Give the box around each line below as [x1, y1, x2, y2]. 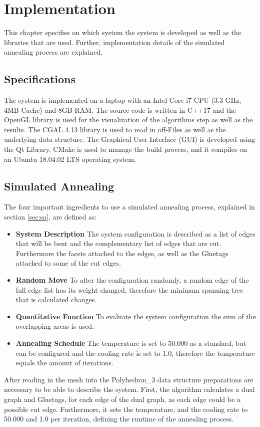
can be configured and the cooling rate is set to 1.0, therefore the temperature [15, 347, 255, 358]
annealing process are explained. [4, 47, 103, 57]
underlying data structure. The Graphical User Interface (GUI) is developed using [4, 134, 255, 144]
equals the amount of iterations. [15, 357, 113, 368]
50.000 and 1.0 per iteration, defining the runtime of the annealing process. [4, 413, 234, 424]
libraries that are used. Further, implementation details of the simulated [4, 37, 225, 47]
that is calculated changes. [15, 294, 97, 305]
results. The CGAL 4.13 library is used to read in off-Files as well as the [4, 124, 226, 134]
